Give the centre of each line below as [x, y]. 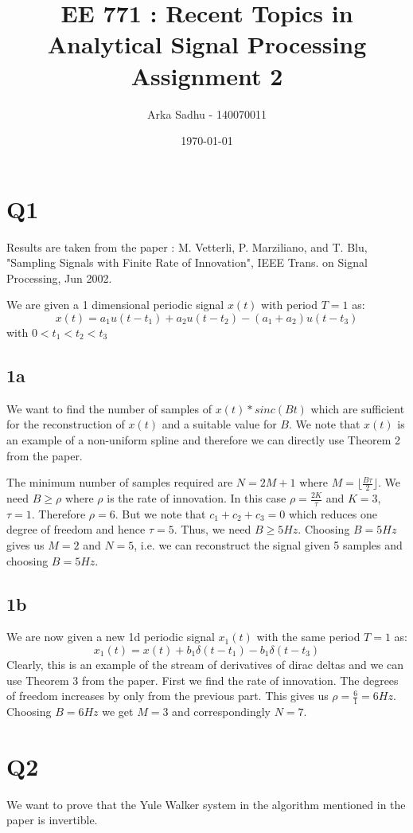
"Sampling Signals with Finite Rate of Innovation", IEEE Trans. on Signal [187, 262]
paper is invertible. [52, 820]
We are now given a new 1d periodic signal [111, 637]
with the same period [308, 637]
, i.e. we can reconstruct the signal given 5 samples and [268, 545]
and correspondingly [221, 712]
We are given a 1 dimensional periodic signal [115, 305]
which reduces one [333, 513]
